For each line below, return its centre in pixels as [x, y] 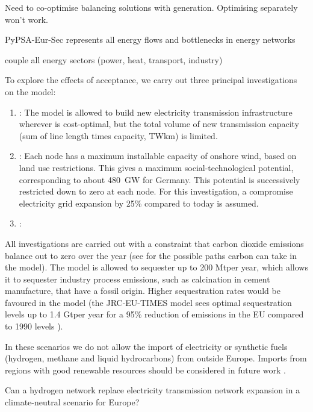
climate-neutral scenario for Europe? [72, 402]
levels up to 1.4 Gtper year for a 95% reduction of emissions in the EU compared [154, 314]
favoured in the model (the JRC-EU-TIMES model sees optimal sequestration [148, 302]
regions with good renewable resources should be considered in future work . [145, 370]
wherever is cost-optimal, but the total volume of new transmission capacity [159, 124]
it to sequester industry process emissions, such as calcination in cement [138, 279]
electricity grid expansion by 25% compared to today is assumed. [139, 203]
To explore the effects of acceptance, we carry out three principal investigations [151, 80]
